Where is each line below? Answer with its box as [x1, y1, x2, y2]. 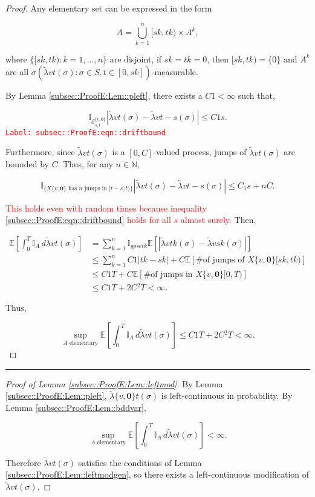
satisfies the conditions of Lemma [78, 456, 202, 469]
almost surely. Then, [180, 213, 256, 226]
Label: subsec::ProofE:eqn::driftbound [5, 128, 166, 137]
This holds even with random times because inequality [5, 201, 207, 214]
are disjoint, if [109, 52, 162, 65]
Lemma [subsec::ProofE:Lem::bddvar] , [5, 401, 146, 413]
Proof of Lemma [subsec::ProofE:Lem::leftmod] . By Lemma [5, 377, 223, 390]
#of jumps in [143, 270, 193, 279]
